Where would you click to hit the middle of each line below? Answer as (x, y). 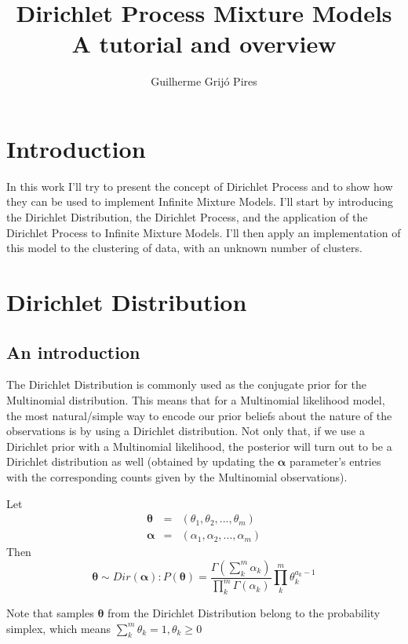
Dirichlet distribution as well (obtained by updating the (140, 461)
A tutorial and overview (204, 44)
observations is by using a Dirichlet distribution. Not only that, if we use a (186, 431)
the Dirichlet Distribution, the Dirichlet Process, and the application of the (187, 217)
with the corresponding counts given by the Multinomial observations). (177, 476)
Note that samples (50, 612)
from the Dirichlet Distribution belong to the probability (244, 612)
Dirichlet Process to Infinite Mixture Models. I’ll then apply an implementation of (204, 232)
